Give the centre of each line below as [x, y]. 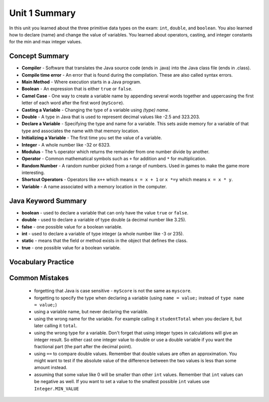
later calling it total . [56, 326]
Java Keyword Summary [48, 201]
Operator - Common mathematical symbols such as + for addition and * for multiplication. [114, 159]
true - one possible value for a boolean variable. [71, 247]
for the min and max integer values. [46, 42]
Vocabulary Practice [42, 262]
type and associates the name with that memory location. [80, 131]
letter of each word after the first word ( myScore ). [73, 103]
